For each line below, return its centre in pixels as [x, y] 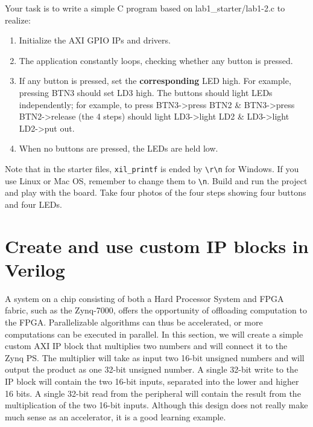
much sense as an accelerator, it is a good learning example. [115, 416]
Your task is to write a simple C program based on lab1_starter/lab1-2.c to [145, 8]
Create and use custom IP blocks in [157, 246]
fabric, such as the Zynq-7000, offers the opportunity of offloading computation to [156, 310]
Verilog [35, 269]
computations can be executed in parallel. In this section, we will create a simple [154, 334]
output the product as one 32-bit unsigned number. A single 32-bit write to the [152, 369]
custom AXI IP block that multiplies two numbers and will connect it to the [146, 346]
